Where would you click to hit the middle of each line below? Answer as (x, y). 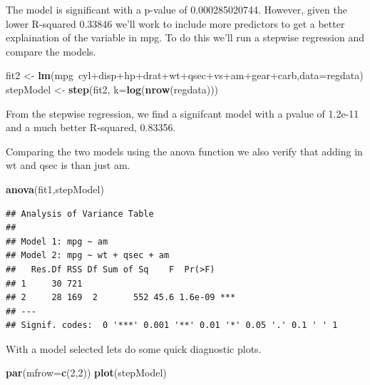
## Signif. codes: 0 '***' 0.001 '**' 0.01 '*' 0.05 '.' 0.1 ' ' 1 (172, 325)
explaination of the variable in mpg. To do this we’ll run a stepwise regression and (185, 37)
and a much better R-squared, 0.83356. (91, 127)
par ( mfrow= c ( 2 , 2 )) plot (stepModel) (86, 373)
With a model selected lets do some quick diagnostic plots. (134, 348)
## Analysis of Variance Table (80, 214)
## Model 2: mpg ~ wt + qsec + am (88, 256)
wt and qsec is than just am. (68, 165)
